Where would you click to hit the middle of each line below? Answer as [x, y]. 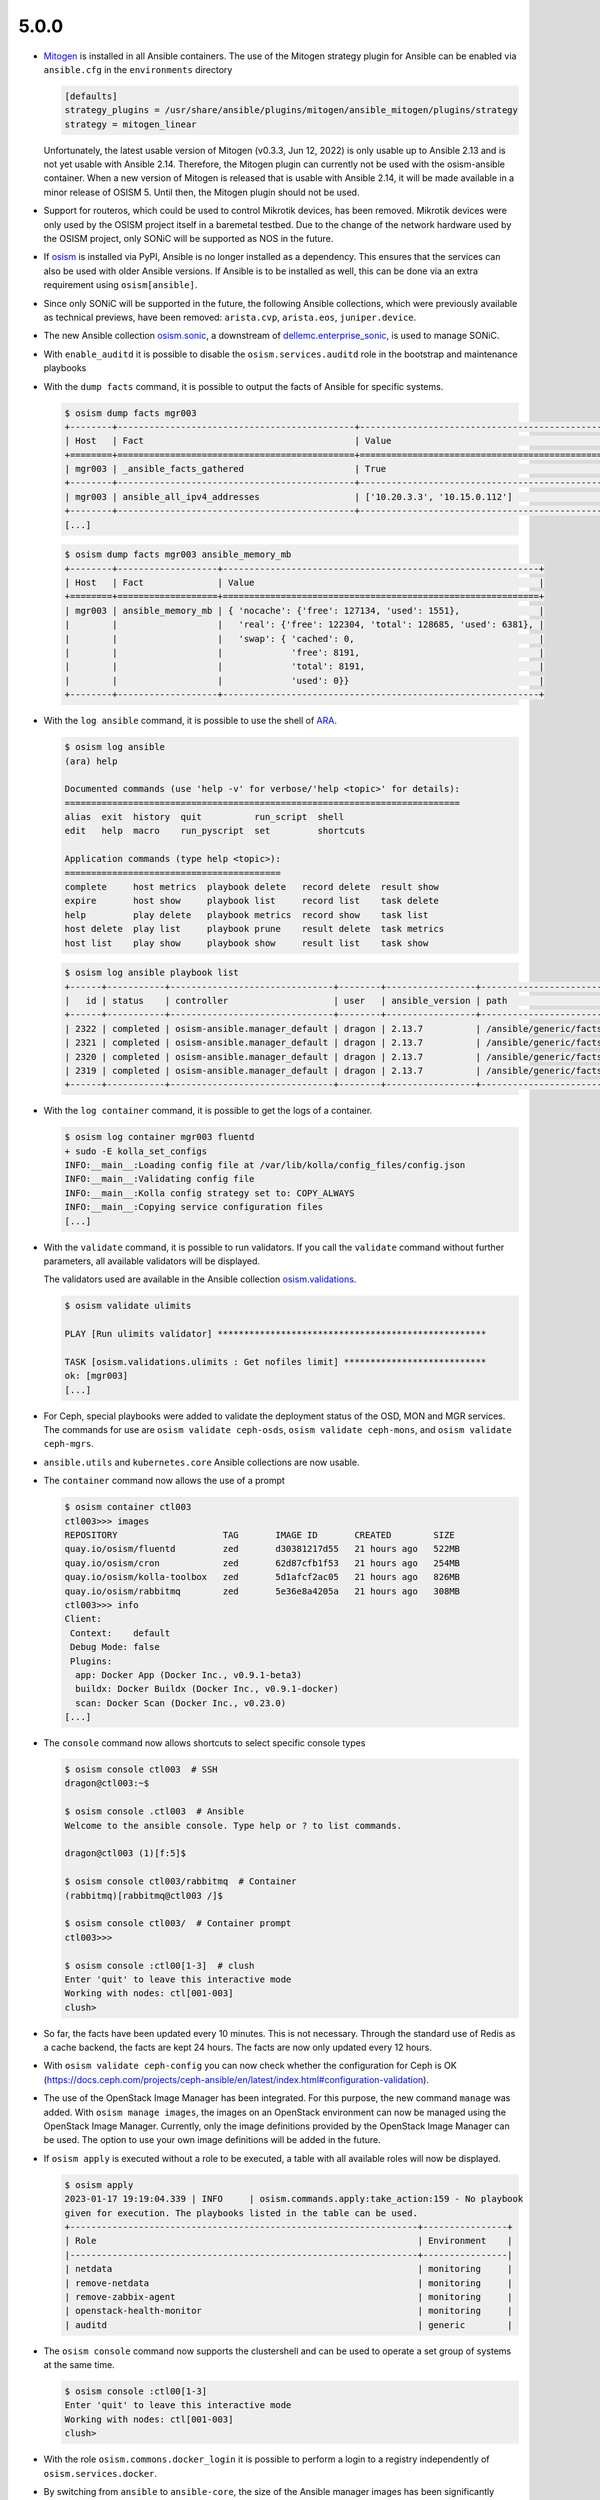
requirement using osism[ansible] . [120, 285]
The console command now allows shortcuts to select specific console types [204, 1743]
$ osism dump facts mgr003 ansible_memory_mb [178, 554]
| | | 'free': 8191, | [304, 652]
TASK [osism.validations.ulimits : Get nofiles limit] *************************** [275, 1361]
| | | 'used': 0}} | [304, 680]
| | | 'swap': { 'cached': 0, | [304, 638]
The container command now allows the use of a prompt [164, 1481]
